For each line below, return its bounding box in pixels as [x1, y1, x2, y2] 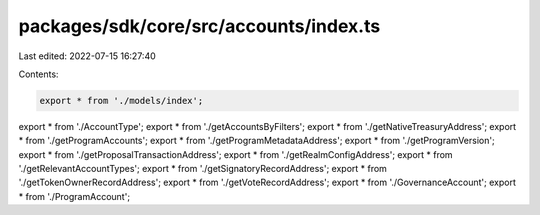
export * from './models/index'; [39, 95, 204, 106]
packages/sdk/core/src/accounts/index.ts [18, 15, 381, 37]
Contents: [18, 68, 59, 80]
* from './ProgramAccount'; [18, 190, 130, 202]
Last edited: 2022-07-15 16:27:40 [18, 50, 157, 62]
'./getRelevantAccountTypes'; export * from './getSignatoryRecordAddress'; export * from [18, 163, 387, 175]
